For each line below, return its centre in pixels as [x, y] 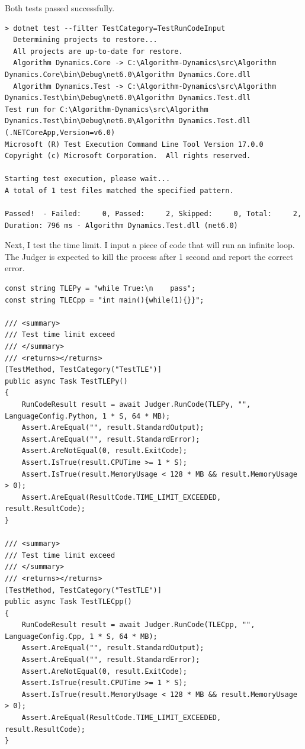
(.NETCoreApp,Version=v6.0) [60, 132]
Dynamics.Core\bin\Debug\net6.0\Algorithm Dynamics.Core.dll [128, 74]
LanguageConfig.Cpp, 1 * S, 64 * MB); [81, 636]
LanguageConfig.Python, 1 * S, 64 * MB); [88, 416]
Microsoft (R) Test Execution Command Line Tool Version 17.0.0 [134, 144]
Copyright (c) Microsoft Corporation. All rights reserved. [128, 156]
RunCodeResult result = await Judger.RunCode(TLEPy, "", [136, 404]
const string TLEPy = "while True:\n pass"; [100, 289]
